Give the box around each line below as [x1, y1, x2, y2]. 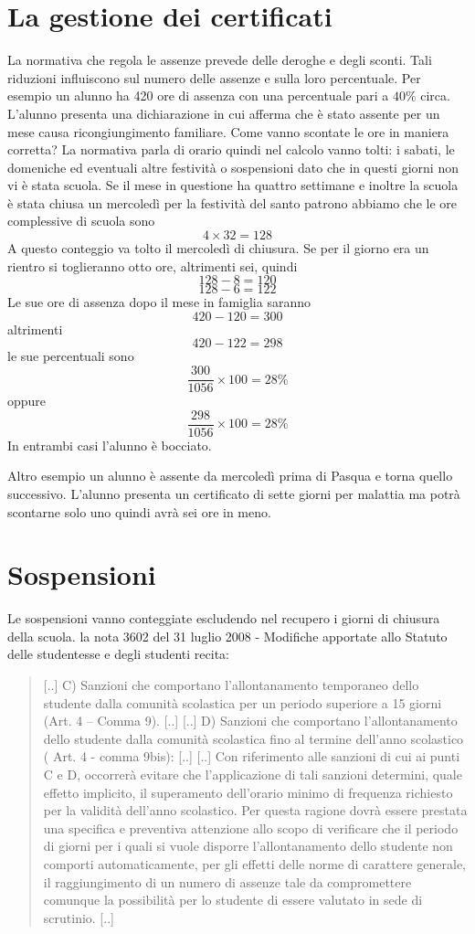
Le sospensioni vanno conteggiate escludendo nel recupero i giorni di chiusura [7, 609, 440, 628]
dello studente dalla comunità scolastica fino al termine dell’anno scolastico [43, 728, 464, 748]
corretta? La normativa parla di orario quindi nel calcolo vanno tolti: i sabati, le [7, 140, 455, 159]
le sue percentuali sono [7, 346, 134, 366]
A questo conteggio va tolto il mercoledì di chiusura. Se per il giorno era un [7, 239, 429, 258]
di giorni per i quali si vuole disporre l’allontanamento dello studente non [43, 836, 453, 855]
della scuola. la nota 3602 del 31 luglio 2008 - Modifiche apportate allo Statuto [7, 626, 448, 645]
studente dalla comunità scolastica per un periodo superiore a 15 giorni [43, 693, 442, 712]
